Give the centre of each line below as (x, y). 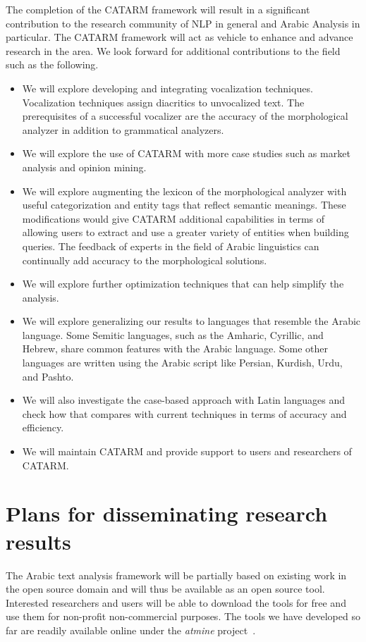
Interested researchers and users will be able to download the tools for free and (176, 602)
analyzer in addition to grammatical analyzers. (123, 129)
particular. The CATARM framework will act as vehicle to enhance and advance (179, 37)
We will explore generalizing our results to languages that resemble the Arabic (191, 321)
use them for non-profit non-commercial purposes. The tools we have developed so (183, 616)
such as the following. (52, 64)
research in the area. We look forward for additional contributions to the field (173, 50)
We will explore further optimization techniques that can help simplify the (183, 284)
